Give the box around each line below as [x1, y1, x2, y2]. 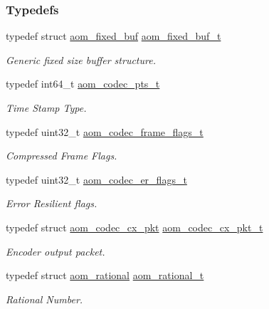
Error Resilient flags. [6, 196, 97, 211]
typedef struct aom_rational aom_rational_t [6, 268, 204, 283]
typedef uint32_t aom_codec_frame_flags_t [6, 124, 204, 139]
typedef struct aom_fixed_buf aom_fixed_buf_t [6, 28, 221, 43]
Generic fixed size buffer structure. [6, 52, 156, 67]
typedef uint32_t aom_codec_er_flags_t [6, 172, 187, 187]
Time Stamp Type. [6, 100, 87, 115]
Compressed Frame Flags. [6, 148, 117, 163]
